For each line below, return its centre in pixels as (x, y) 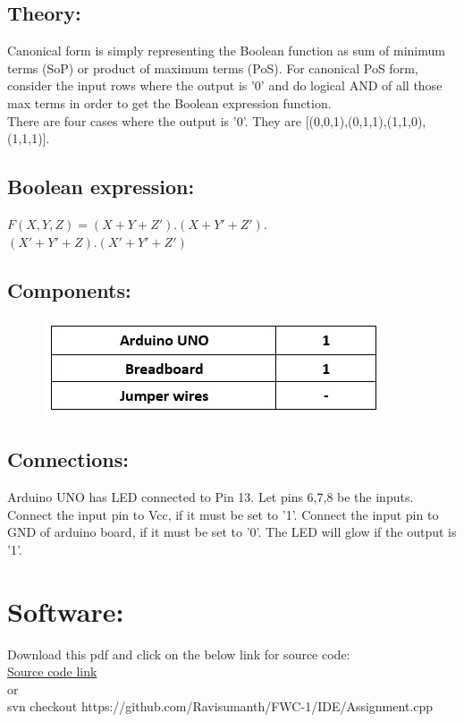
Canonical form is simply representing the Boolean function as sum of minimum (226, 51)
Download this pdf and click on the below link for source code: (179, 654)
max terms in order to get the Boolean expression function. (169, 102)
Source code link (52, 671)
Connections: (68, 459)
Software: (66, 611)
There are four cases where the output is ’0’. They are (154, 120)
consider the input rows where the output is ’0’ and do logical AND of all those (225, 85)
